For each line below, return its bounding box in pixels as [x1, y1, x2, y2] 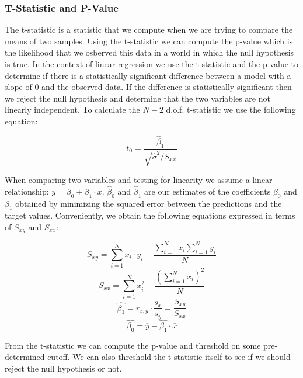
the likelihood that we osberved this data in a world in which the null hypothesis [5, 46, 294, 58]
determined [5, 351, 45, 363]
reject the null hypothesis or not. [5, 362, 122, 374]
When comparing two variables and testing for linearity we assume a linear [5, 174, 273, 185]
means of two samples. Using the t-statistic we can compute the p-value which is [5, 34, 293, 47]
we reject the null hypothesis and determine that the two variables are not [5, 92, 270, 104]
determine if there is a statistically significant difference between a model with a [5, 69, 291, 81]
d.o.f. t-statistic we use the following [166, 103, 296, 116]
